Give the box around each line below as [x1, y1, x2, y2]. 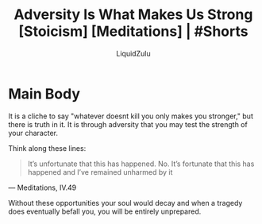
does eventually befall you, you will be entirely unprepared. [8, 207, 202, 216]
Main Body [8, 85, 81, 102]
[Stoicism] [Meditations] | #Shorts [18, 22, 249, 41]
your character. [8, 128, 58, 137]
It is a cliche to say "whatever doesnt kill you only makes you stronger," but [8, 111, 254, 121]
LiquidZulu [116, 48, 151, 58]
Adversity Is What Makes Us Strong [13, 6, 253, 24]
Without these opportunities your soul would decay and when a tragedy [8, 198, 243, 207]
